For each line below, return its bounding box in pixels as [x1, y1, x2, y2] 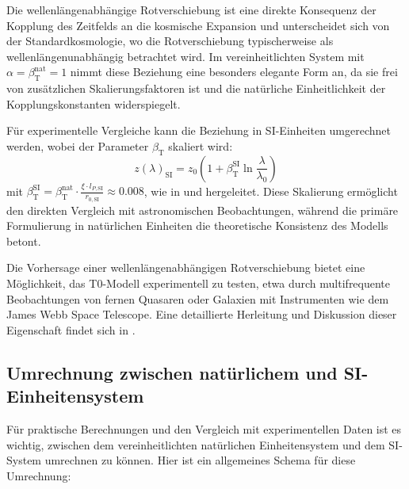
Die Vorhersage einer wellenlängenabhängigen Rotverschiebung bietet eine [6, 259, 365, 276]
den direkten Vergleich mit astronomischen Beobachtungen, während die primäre [6, 201, 399, 218]
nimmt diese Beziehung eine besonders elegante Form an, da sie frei [70, 63, 398, 80]
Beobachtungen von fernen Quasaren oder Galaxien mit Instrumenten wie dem [6, 290, 389, 307]
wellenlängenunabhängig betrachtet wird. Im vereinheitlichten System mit [6, 48, 365, 64]
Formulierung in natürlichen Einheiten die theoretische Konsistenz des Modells [6, 217, 388, 234]
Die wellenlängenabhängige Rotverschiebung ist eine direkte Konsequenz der [6, 2, 377, 17]
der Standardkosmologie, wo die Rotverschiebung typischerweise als [6, 32, 334, 49]
